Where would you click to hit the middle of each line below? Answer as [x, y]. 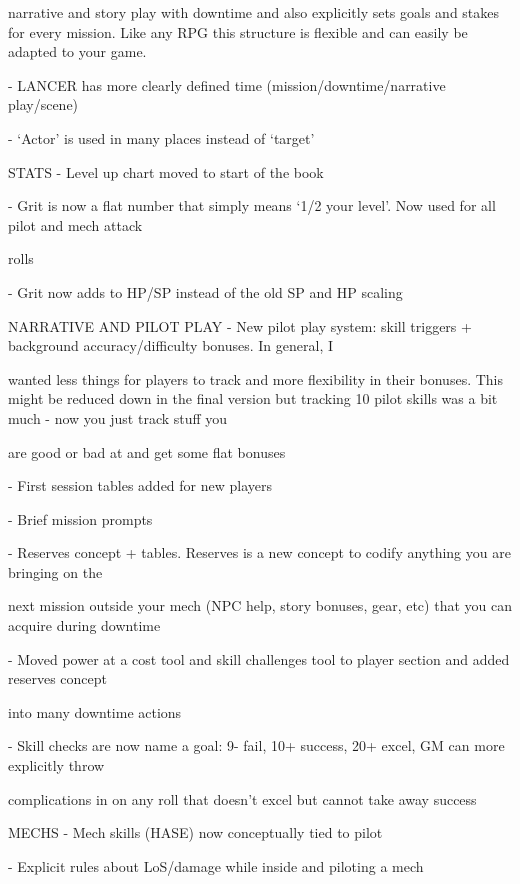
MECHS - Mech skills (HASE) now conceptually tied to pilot [195, 832]
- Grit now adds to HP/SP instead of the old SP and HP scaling [205, 291]
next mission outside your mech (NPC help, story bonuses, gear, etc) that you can [260, 605]
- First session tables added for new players [140, 485]
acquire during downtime [84, 625]
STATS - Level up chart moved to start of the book [166, 171]
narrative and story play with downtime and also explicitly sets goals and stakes [254, 12]
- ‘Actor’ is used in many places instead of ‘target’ [161, 137]
